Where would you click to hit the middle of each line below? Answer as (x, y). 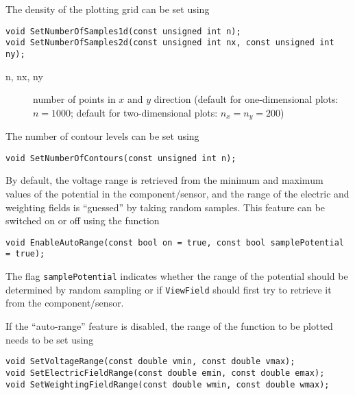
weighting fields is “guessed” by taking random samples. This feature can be (166, 207)
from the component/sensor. (65, 303)
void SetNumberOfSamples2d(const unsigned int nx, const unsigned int (170, 43)
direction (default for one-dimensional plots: (246, 99)
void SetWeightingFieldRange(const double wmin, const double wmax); (168, 384)
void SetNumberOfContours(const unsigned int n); (121, 158)
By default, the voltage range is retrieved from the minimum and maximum (164, 180)
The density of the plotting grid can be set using (108, 9)
